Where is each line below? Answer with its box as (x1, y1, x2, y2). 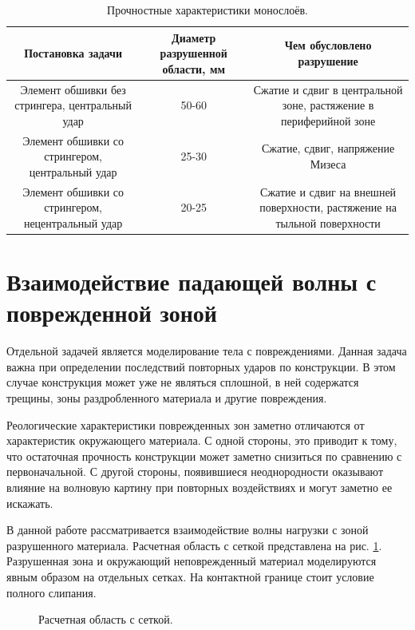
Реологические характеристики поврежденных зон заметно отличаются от (6, 416, 365, 433)
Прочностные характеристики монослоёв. (107, 2, 308, 18)
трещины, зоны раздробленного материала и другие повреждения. (6, 390, 327, 406)
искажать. (6, 494, 53, 511)
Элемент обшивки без (20, 81, 126, 97)
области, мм (162, 60, 226, 77)
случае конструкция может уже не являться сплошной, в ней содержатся (6, 374, 359, 390)
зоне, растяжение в (282, 97, 374, 113)
